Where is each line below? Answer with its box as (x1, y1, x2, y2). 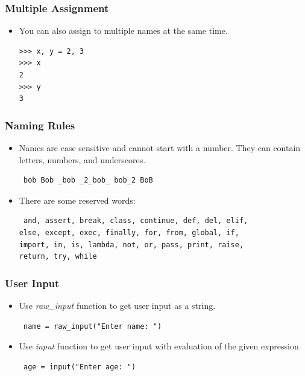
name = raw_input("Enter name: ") (23, 322, 162, 331)
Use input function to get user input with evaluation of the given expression (19, 340, 299, 352)
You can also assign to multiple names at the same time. (19, 24, 228, 37)
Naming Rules (5, 117, 75, 132)
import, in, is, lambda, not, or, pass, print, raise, (19, 240, 244, 249)
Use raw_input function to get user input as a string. (19, 299, 216, 311)
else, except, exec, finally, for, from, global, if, (19, 228, 239, 237)
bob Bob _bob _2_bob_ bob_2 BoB (23, 176, 153, 185)
